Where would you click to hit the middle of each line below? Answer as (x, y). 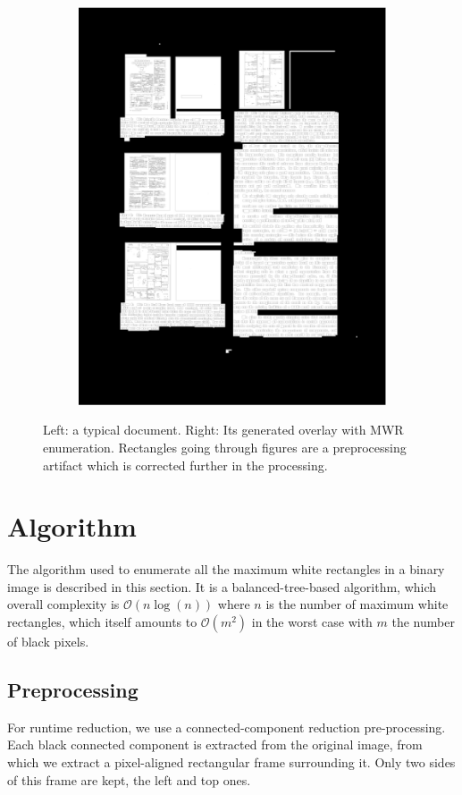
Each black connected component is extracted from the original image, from (215, 744)
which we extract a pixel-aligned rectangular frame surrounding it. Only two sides (231, 762)
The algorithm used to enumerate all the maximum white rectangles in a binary (226, 569)
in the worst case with (312, 622)
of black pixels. (48, 642)
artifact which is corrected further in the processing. (185, 465)
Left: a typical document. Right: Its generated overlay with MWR (223, 430)
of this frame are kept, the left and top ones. (129, 779)
